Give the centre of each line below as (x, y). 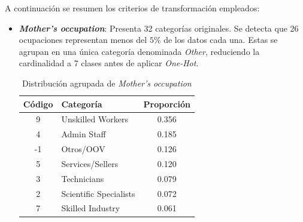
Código (38, 104)
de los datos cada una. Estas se (221, 40)
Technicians (83, 178)
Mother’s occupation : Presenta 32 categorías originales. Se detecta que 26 (159, 28)
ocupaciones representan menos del (83, 40)
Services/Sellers (90, 163)
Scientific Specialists (98, 193)
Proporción (167, 104)
